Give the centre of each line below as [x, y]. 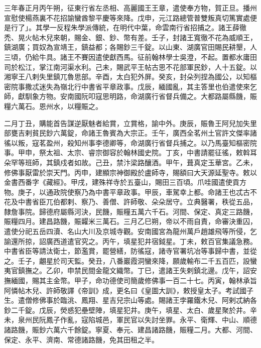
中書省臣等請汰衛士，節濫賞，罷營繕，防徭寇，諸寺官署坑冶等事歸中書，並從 [130, 251]
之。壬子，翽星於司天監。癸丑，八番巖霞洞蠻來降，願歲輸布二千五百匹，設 [127, 260]
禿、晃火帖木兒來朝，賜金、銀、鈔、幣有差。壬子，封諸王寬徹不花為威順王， [130, 37]
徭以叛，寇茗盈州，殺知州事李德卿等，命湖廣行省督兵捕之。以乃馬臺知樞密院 [130, 142]
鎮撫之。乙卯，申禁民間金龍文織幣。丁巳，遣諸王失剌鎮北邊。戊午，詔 [134, 270]
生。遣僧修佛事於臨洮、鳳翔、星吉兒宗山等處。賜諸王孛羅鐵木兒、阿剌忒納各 [130, 300]
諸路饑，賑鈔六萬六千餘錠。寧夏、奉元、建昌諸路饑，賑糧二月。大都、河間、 [130, 329]
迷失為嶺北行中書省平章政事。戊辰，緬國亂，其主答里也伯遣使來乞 [148, 86]
